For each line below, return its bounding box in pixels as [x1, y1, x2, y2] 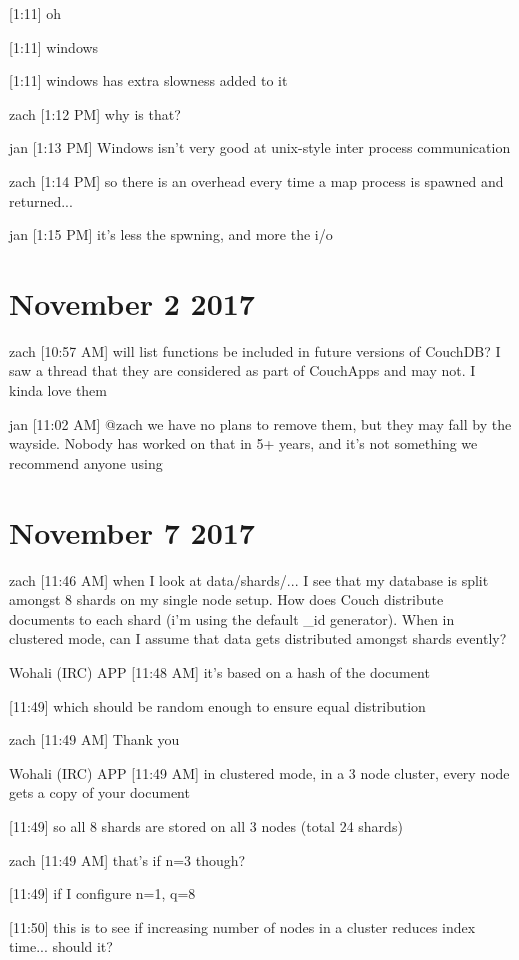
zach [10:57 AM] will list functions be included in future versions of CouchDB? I [9, 340, 501, 361]
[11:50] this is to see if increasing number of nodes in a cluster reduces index [9, 916, 476, 937]
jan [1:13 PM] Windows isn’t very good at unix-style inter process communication [9, 137, 511, 158]
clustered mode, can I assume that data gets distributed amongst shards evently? [9, 628, 507, 649]
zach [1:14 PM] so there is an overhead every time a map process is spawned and [9, 170, 504, 191]
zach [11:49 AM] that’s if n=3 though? [9, 849, 246, 870]
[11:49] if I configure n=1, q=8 [9, 883, 196, 904]
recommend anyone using [9, 452, 163, 473]
